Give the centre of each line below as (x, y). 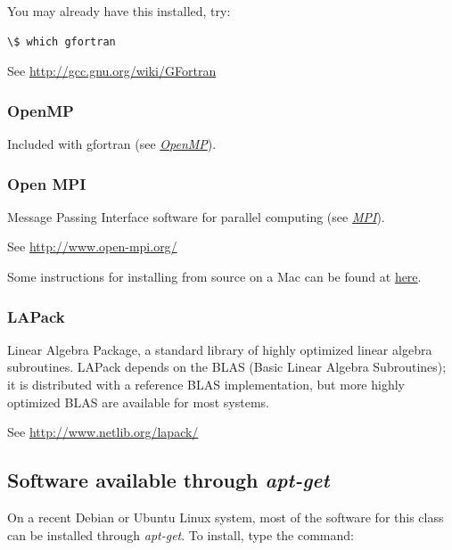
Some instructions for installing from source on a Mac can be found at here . (214, 276)
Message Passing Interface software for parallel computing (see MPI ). (196, 216)
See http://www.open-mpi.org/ (92, 246)
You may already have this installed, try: (119, 11)
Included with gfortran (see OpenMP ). (112, 144)
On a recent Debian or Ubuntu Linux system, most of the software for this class (226, 517)
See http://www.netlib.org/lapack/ (103, 432)
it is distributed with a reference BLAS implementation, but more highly (206, 384)
